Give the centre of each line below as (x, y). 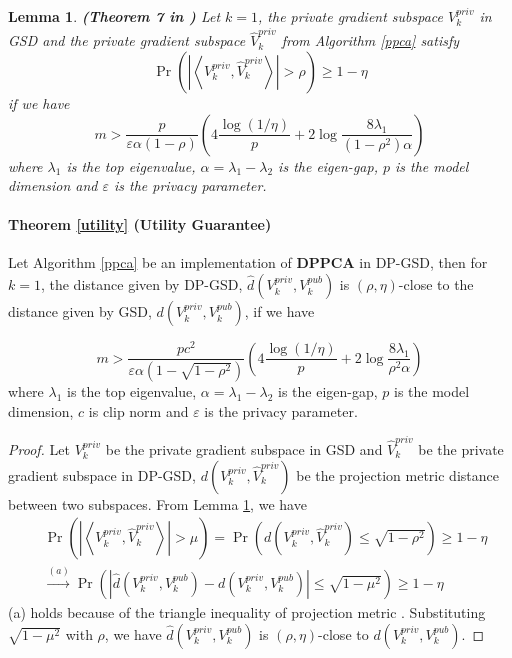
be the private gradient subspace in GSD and (244, 448)
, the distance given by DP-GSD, (141, 284)
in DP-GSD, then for (423, 262)
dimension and (53, 185)
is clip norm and (138, 410)
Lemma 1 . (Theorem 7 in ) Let (114, 16)
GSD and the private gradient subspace (127, 40)
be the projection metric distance (397, 474)
